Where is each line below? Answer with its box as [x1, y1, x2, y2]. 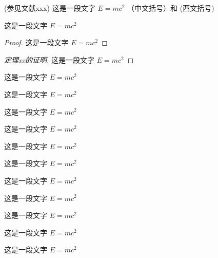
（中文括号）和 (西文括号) [127, 3, 214, 13]
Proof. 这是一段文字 [4, 37, 69, 48]
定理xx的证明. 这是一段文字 [4, 54, 94, 65]
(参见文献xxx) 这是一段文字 [4, 3, 95, 13]
